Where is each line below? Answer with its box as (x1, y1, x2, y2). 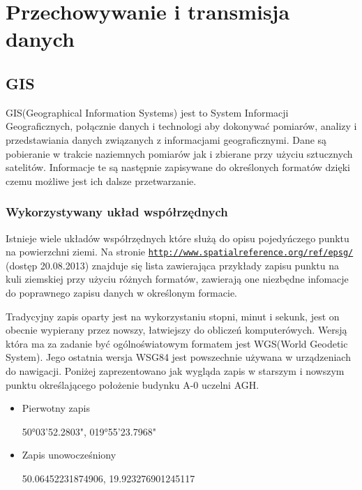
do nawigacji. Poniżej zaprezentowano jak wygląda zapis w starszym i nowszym (6, 363, 345, 378)
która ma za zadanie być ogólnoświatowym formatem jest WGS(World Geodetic (6, 336, 348, 350)
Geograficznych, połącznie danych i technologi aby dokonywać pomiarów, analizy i (6, 119, 357, 133)
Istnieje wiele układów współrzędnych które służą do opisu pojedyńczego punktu (6, 230, 349, 245)
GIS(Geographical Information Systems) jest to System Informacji (6, 105, 289, 119)
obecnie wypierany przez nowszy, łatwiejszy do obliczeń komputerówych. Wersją (6, 322, 347, 337)
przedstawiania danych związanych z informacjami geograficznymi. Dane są (6, 132, 327, 147)
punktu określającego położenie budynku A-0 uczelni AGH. (6, 377, 259, 392)
